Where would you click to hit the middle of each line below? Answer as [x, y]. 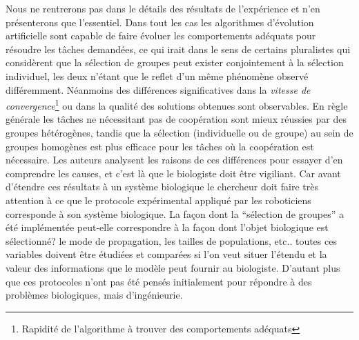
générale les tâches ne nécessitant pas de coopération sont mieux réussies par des [176, 119]
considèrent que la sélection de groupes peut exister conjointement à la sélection [175, 62]
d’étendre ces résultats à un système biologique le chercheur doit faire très [162, 187]
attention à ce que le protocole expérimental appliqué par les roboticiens [158, 200]
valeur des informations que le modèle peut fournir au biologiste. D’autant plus [173, 267]
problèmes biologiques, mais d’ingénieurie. [94, 295]
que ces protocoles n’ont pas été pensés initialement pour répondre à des [159, 281]
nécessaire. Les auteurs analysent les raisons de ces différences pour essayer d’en [174, 160]
